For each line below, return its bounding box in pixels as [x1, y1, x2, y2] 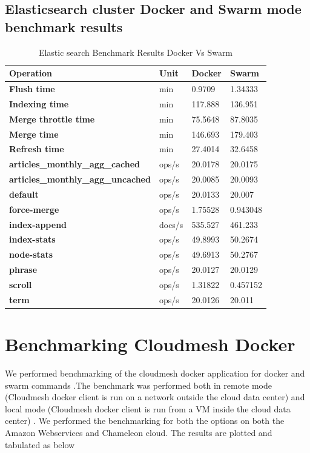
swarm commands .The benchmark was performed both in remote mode [5, 378, 272, 391]
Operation [9, 67, 53, 79]
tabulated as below [5, 438, 75, 451]
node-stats [9, 248, 53, 261]
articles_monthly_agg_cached [9, 158, 140, 170]
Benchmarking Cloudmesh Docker [5, 332, 295, 357]
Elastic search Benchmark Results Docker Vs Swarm [38, 45, 233, 58]
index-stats [9, 233, 56, 246]
